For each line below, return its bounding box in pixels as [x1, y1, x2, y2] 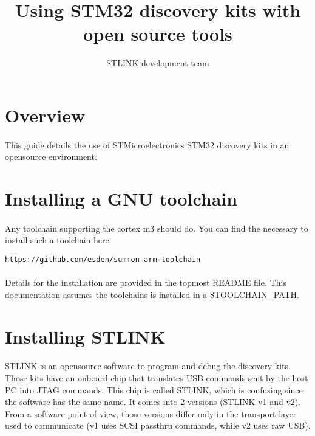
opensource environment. [5, 150, 97, 163]
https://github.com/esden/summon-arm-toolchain [5, 255, 201, 265]
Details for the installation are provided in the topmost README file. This [5, 276, 286, 289]
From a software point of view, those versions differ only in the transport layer [5, 407, 297, 420]
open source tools [83, 21, 232, 46]
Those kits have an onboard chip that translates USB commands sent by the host [5, 372, 308, 384]
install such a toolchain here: [5, 234, 112, 246]
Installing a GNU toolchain [5, 186, 238, 211]
